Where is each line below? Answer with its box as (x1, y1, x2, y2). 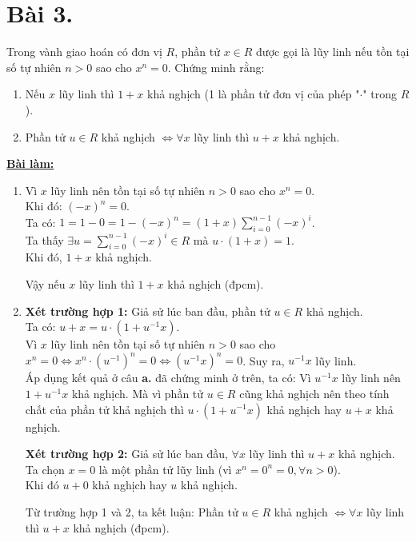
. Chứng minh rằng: (167, 58, 265, 75)
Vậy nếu (25, 276, 66, 293)
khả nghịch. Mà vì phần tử (71, 385, 204, 401)
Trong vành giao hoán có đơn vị (6, 43, 162, 60)
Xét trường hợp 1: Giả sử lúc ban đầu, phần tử (25, 302, 270, 319)
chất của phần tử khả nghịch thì (25, 401, 184, 417)
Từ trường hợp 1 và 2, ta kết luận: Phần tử (25, 503, 238, 520)
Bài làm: (6, 155, 54, 172)
